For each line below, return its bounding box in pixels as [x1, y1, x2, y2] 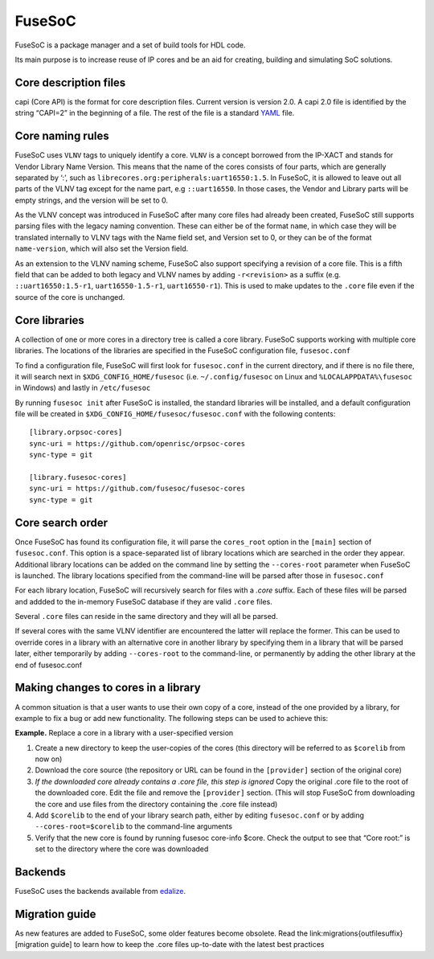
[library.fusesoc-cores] [29, 473, 127, 482]
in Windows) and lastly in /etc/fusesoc [14, 383, 151, 393]
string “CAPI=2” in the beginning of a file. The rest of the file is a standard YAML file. [14, 109, 295, 118]
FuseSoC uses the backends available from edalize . [14, 887, 186, 896]
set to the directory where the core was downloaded [35, 844, 209, 854]
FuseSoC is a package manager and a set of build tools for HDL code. [14, 40, 246, 50]
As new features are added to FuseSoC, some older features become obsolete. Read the [14, 928, 309, 938]
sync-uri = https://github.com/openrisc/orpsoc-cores [29, 439, 245, 448]
